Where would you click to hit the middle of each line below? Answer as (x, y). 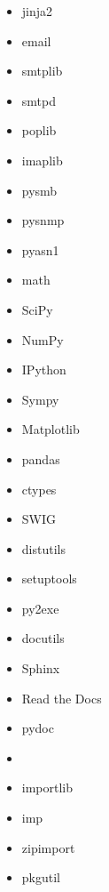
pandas (41, 458)
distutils (43, 548)
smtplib (42, 71)
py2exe (40, 608)
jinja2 (37, 11)
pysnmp (43, 220)
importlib (47, 788)
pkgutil (41, 877)
